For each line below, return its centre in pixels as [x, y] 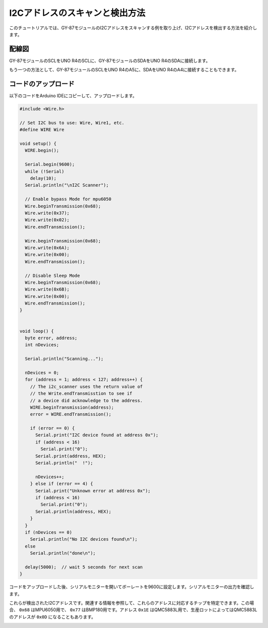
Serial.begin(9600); [50, 164]
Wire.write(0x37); [47, 213]
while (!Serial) [45, 171]
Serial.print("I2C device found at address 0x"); [97, 435]
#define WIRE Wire [42, 130]
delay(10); [43, 178]
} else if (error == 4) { [62, 484]
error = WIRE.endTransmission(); [71, 414]
